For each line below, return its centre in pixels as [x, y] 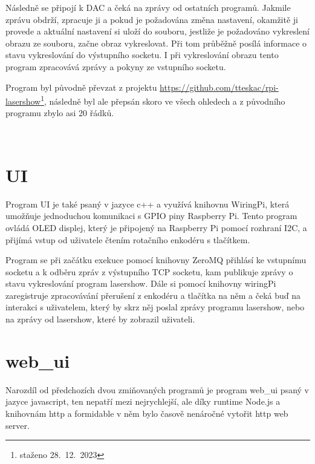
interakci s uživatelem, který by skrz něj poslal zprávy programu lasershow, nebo [155, 307]
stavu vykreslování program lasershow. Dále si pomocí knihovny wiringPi [141, 283]
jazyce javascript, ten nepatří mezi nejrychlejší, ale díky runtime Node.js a [143, 401]
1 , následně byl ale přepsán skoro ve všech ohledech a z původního [163, 100]
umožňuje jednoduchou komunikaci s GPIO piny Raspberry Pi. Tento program [151, 216]
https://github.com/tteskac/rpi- [219, 87]
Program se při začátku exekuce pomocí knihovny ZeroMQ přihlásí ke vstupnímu [156, 260]
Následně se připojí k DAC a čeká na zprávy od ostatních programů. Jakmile [148, 7]
